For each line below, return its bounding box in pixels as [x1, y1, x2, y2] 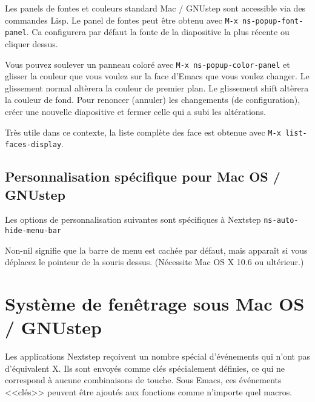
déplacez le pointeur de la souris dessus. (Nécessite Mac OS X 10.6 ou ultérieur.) [5, 255, 304, 268]
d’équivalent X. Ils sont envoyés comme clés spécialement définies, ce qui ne [5, 361, 285, 374]
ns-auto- [264, 216, 299, 225]
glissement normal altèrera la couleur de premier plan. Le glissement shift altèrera [5, 81, 309, 94]
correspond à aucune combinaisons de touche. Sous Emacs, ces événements [5, 374, 282, 386]
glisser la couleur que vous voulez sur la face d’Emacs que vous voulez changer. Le [5, 70, 310, 82]
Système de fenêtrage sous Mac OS [5, 291, 305, 316]
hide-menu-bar [5, 226, 62, 236]
